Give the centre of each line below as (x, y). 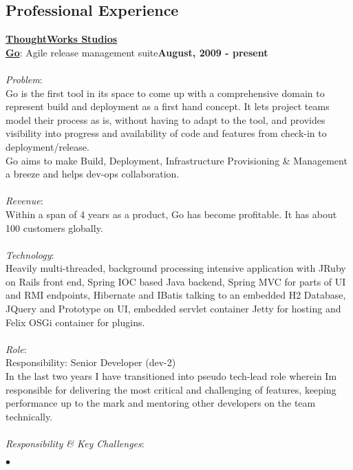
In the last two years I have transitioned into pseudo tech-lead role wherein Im (171, 376)
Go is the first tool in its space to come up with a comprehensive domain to (165, 93)
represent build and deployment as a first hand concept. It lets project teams (168, 106)
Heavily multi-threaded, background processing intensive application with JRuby (176, 268)
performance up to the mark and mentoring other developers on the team (161, 403)
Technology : (30, 254)
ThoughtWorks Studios (62, 39)
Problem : (24, 79)
